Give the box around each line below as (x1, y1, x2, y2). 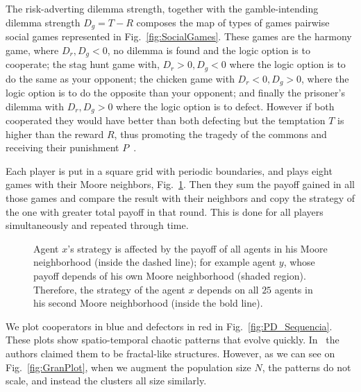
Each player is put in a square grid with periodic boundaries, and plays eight (6, 163, 333, 178)
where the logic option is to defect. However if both (116, 99, 335, 113)
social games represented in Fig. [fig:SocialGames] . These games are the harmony (6, 29, 352, 44)
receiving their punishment (6, 140, 119, 155)
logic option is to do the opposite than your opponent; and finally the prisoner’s (6, 85, 345, 99)
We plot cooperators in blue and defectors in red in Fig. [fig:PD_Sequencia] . (6, 318, 333, 333)
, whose (283, 255, 315, 269)
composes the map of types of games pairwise (136, 15, 330, 29)
